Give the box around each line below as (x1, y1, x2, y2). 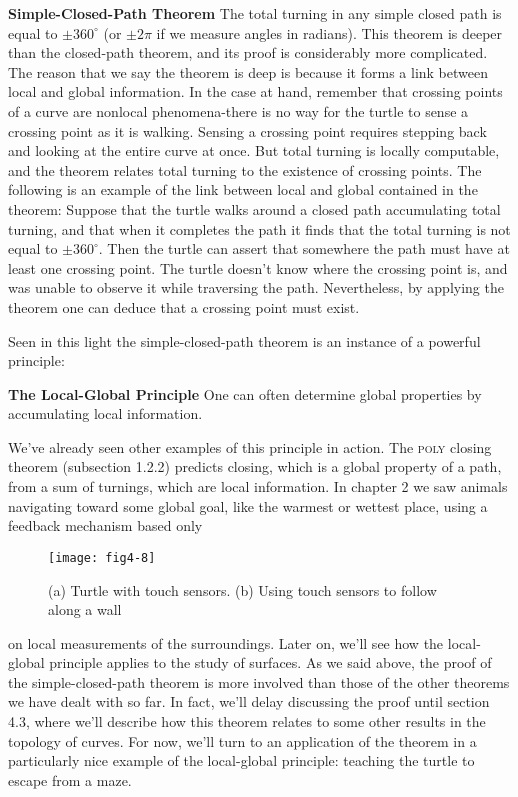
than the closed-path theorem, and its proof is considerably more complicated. (8, 42, 488, 63)
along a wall (48, 599, 122, 620)
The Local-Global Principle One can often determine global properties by (8, 383, 482, 404)
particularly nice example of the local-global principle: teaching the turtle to (8, 750, 475, 771)
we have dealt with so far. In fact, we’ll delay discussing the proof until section (8, 691, 490, 712)
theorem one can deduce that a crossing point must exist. (8, 296, 360, 317)
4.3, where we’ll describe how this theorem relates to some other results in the (8, 711, 486, 732)
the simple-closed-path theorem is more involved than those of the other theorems (8, 671, 510, 692)
